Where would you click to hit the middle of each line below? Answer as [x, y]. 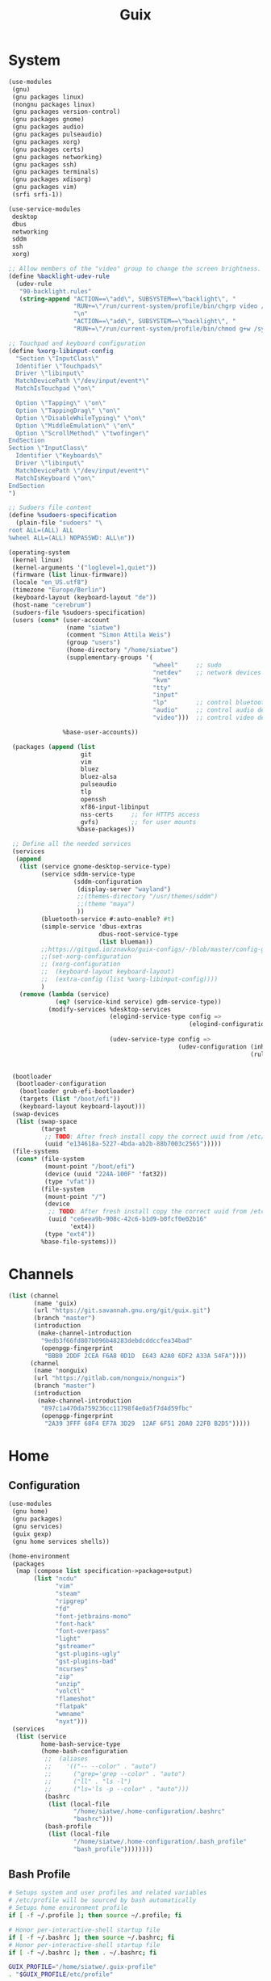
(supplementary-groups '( [109, 658]
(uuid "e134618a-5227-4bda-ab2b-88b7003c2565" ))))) [133, 1144]
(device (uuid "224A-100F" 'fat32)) [106, 1174]
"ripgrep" [72, 1601]
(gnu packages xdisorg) [52, 179]
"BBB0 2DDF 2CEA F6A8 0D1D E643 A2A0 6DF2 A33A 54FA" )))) [146, 1356]
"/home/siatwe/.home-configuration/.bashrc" [149, 1811]
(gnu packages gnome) [48, 120]
